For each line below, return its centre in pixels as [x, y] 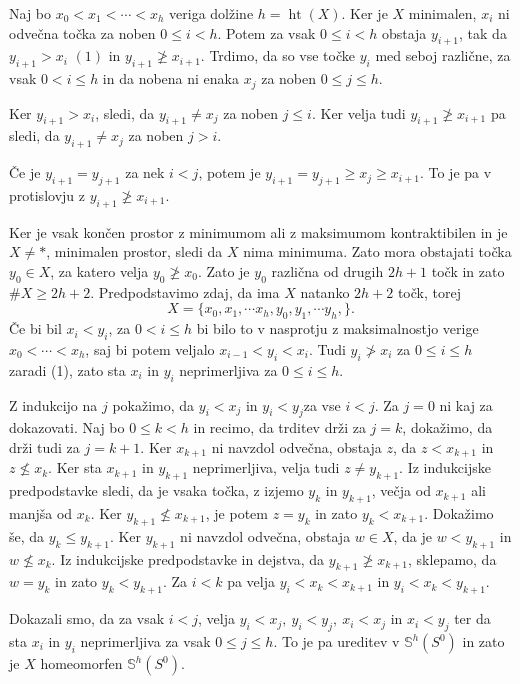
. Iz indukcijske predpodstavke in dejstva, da [188, 558]
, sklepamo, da [452, 558]
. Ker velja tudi [358, 112]
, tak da [483, 32]
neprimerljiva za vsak [145, 641]
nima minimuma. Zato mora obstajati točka [377, 251]
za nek [145, 172]
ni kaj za [466, 404]
